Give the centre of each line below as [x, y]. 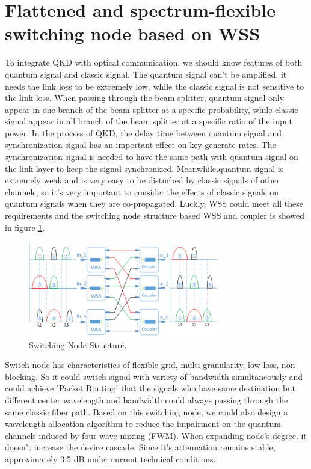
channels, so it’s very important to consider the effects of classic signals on [142, 192]
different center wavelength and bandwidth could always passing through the [146, 400]
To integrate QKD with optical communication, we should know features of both [154, 62]
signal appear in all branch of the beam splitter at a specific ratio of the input [149, 121]
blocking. [21, 376]
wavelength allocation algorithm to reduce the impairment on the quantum [143, 424]
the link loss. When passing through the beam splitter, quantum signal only [145, 98]
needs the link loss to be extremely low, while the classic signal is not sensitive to [155, 86]
